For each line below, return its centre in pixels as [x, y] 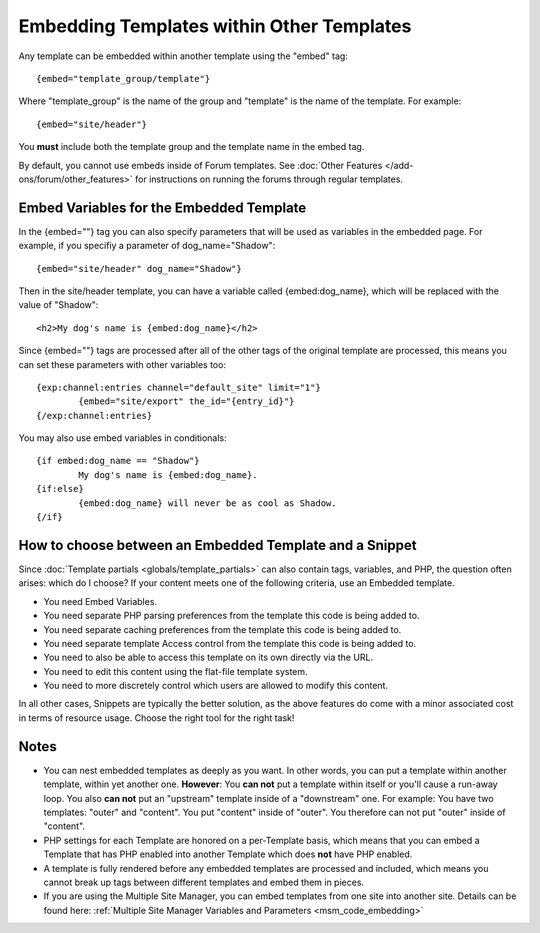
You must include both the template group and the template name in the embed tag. [191, 147]
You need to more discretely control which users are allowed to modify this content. [216, 686]
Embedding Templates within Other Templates [215, 26]
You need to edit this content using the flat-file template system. [176, 671]
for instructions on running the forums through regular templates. [269, 179]
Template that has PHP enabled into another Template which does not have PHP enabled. [228, 854]
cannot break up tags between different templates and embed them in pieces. [204, 882]
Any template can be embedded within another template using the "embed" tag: [183, 56]
